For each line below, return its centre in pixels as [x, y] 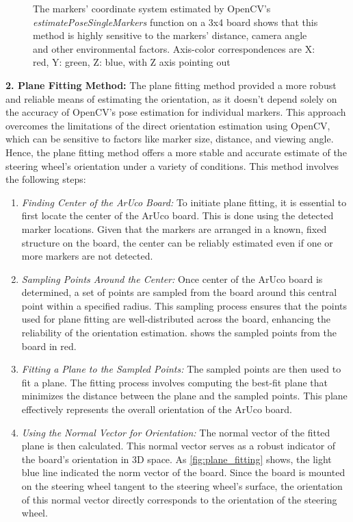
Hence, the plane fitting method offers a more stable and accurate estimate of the [176, 152]
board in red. [49, 346]
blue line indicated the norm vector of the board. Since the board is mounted [183, 472]
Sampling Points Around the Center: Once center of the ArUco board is [172, 278]
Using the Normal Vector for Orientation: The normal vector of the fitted [176, 432]
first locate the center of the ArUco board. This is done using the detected [178, 215]
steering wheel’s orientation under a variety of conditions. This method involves [172, 165]
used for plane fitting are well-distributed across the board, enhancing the [176, 319]
